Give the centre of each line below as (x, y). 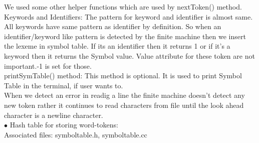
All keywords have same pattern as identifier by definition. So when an (113, 26)
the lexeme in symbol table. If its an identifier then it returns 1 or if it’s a (117, 46)
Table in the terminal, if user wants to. (64, 85)
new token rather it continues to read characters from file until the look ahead (124, 105)
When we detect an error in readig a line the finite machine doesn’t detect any (124, 95)
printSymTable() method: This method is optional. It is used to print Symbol (123, 76)
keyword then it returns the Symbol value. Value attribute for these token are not (129, 55)
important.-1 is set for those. (48, 65)
